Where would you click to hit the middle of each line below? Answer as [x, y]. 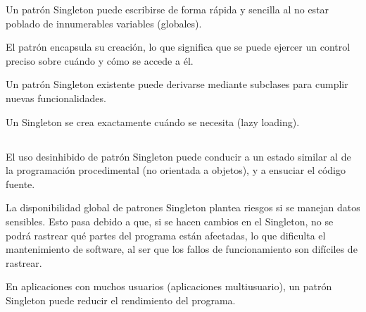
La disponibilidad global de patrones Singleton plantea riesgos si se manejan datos [183, 207]
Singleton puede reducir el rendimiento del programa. [121, 300]
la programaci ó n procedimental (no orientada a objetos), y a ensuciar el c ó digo [176, 170]
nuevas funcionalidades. [56, 98]
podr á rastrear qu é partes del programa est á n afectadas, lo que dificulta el [166, 235]
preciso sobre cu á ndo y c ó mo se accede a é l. [100, 60]
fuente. [20, 183]
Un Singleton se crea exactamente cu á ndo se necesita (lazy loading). [153, 121]
